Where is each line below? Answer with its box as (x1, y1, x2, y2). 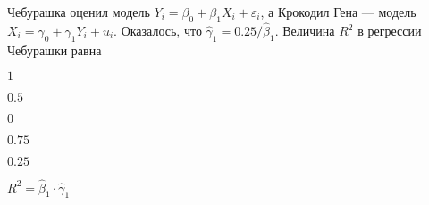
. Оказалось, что (114, 21, 202, 40)
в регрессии (357, 21, 422, 40)
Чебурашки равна (7, 40, 102, 59)
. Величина (274, 21, 335, 40)
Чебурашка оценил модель (7, 3, 150, 20)
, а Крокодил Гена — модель (260, 3, 416, 20)
